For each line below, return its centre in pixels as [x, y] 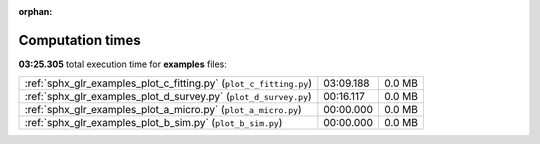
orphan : [35, 11]
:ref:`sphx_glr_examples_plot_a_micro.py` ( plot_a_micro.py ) [163, 110]
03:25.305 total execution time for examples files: [122, 64]
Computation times [79, 40]
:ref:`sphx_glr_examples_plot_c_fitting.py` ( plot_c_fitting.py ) [168, 83]
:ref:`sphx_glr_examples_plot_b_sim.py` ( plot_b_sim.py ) [153, 123]
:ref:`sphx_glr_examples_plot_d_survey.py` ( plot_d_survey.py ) [168, 97]
